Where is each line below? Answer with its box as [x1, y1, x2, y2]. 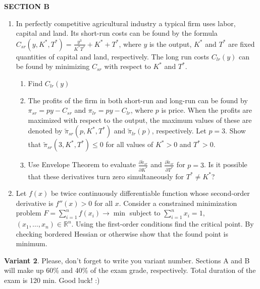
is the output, [149, 38, 192, 49]
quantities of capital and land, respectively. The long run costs [16, 51, 210, 61]
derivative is [16, 197, 54, 208]
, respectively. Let [151, 125, 206, 136]
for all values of [106, 139, 153, 150]
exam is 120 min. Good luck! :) [4, 275, 100, 285]
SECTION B [4, 1, 49, 11]
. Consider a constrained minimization [119, 197, 237, 208]
